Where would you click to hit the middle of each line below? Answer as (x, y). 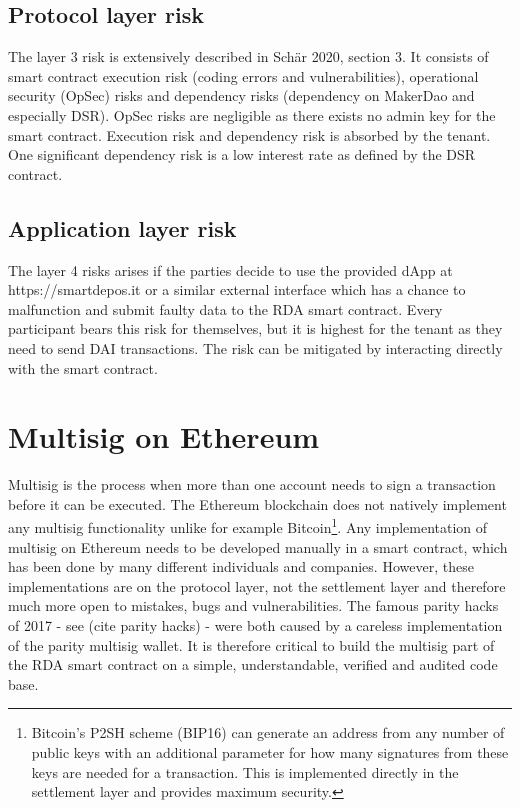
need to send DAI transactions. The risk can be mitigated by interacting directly (255, 347)
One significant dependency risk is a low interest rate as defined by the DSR (242, 154)
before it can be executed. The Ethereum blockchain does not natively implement (257, 503)
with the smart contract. (83, 367)
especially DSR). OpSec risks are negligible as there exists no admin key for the (252, 114)
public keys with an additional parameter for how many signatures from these (270, 752)
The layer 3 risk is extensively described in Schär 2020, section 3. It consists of (248, 56)
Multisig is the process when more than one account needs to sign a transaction (252, 484)
